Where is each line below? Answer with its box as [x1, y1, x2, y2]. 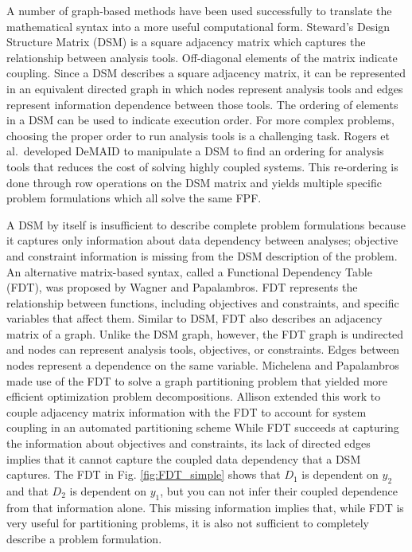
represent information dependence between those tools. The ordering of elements [6, 96, 398, 112]
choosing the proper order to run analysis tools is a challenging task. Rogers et [6, 127, 391, 143]
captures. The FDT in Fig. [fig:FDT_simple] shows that [6, 466, 281, 483]
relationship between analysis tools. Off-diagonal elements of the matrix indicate [6, 49, 398, 65]
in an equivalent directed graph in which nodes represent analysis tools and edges [6, 80, 403, 96]
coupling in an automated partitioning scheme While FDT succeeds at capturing [6, 419, 399, 436]
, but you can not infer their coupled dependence [160, 483, 398, 499]
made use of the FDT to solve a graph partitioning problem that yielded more [6, 372, 388, 389]
